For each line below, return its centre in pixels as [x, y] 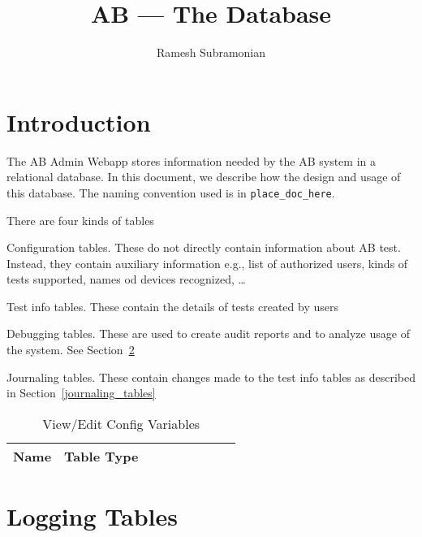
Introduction [79, 121]
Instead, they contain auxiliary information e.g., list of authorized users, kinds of [207, 263]
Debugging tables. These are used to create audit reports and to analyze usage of [208, 333]
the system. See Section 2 [71, 350]
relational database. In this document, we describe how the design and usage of [204, 177]
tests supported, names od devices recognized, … [126, 279]
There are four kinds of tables [80, 220]
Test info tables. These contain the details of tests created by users [172, 306]
